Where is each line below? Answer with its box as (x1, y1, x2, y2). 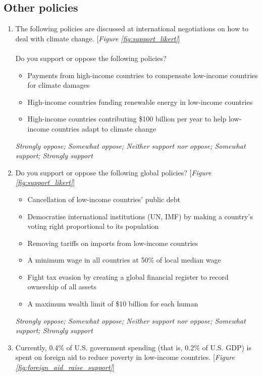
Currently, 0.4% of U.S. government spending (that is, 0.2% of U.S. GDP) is (15, 342, 251, 352)
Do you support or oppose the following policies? (15, 52, 167, 63)
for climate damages (27, 80, 90, 90)
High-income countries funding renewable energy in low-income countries (27, 96, 253, 107)
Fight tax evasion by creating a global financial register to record (27, 271, 229, 282)
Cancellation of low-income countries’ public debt (27, 194, 180, 204)
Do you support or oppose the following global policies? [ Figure (15, 167, 212, 177)
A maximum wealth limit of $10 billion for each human (27, 298, 198, 309)
